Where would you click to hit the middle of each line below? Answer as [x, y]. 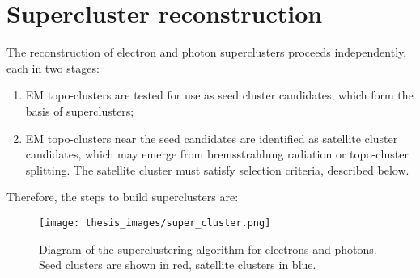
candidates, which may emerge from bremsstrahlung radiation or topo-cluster [217, 154]
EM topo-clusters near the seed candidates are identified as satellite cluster [212, 138]
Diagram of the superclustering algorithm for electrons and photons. [208, 249]
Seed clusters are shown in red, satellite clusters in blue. [178, 265]
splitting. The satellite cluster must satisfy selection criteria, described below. [217, 169]
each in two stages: [53, 67]
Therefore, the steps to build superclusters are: [123, 197]
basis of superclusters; [80, 110]
